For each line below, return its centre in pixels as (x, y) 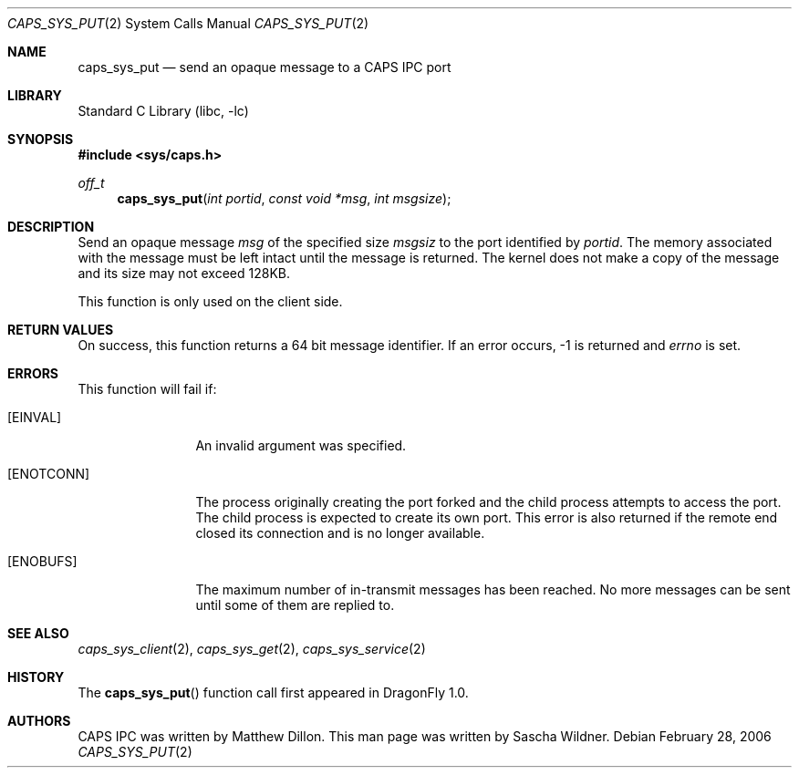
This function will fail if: (147, 389)
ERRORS (33, 373)
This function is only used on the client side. (210, 301)
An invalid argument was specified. (301, 445)
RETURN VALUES (61, 330)
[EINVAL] (35, 417)
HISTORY (36, 677)
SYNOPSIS (41, 139)
